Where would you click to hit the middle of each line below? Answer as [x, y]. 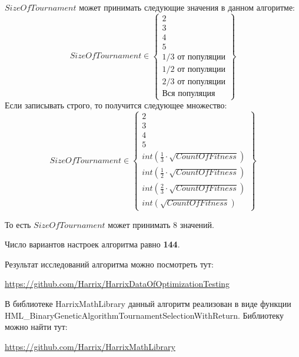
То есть [18, 224]
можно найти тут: [36, 327]
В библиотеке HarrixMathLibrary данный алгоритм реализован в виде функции [148, 304]
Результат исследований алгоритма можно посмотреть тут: [109, 264]
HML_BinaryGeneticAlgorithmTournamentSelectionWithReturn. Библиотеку [144, 315]
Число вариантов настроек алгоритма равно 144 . [92, 244]
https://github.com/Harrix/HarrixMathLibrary [90, 346]
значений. [197, 224]
